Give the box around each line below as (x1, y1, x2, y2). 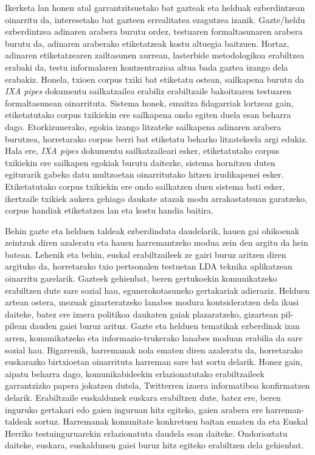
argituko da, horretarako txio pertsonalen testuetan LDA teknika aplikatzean (5, 260, 292, 273)
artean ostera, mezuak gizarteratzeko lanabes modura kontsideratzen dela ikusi (5, 296, 299, 308)
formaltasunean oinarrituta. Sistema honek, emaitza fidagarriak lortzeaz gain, (5, 96, 294, 109)
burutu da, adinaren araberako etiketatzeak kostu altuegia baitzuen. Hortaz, (5, 36, 289, 49)
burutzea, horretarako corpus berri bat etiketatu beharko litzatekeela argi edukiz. (5, 132, 308, 145)
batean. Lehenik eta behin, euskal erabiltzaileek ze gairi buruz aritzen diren (5, 248, 286, 260)
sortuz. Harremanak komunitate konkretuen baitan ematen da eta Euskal (35, 415, 308, 428)
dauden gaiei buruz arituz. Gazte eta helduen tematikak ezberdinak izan (30, 319, 300, 332)
